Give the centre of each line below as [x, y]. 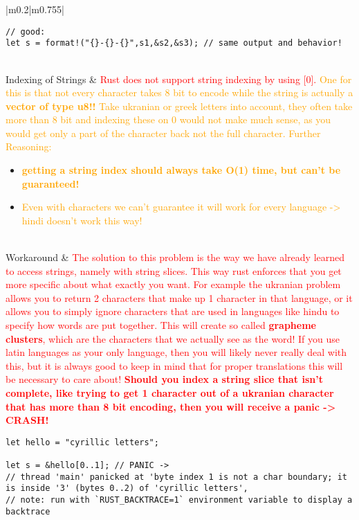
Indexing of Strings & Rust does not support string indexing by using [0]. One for [179, 79]
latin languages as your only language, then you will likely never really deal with [176, 352]
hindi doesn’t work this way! [82, 220]
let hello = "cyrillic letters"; [82, 442]
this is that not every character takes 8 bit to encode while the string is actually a [179, 92]
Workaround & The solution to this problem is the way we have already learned [175, 257]
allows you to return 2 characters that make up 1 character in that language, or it [179, 297]
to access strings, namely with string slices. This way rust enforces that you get [174, 270]
